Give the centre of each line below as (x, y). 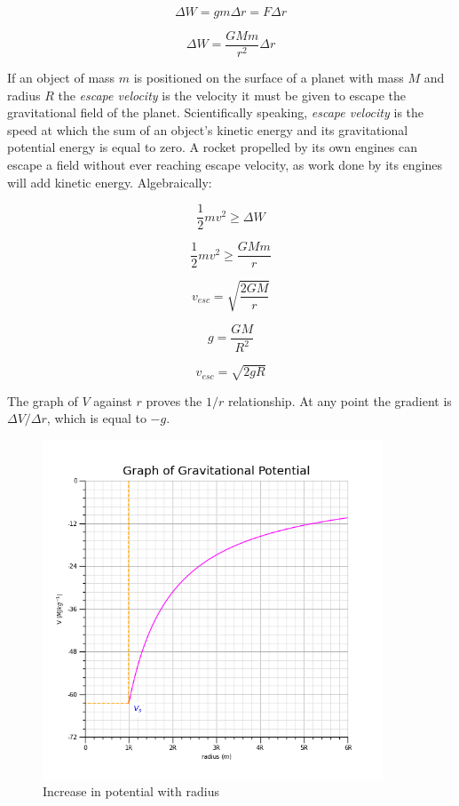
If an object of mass (61, 78)
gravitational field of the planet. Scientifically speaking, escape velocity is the (216, 112)
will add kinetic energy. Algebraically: (110, 182)
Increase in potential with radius (131, 791)
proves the (174, 400)
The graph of (43, 400)
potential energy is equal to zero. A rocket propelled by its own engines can (212, 147)
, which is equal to (96, 418)
